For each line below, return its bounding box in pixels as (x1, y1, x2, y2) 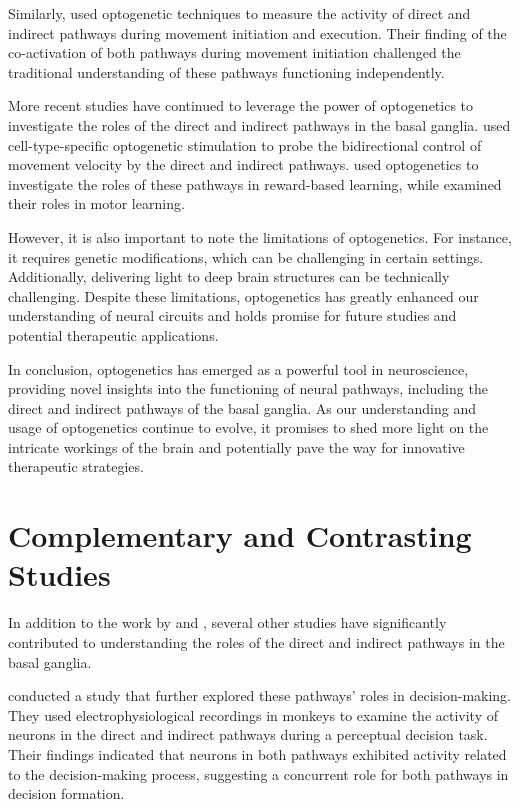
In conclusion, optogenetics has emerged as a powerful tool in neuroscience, (8, 358, 469, 379)
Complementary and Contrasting (8, 515, 472, 556)
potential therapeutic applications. (8, 324, 219, 345)
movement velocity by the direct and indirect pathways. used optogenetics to (8, 154, 479, 175)
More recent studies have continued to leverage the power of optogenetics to (8, 95, 474, 116)
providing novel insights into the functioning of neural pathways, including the (8, 378, 488, 399)
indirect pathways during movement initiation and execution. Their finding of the (8, 22, 507, 43)
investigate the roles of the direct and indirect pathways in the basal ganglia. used (8, 114, 511, 135)
